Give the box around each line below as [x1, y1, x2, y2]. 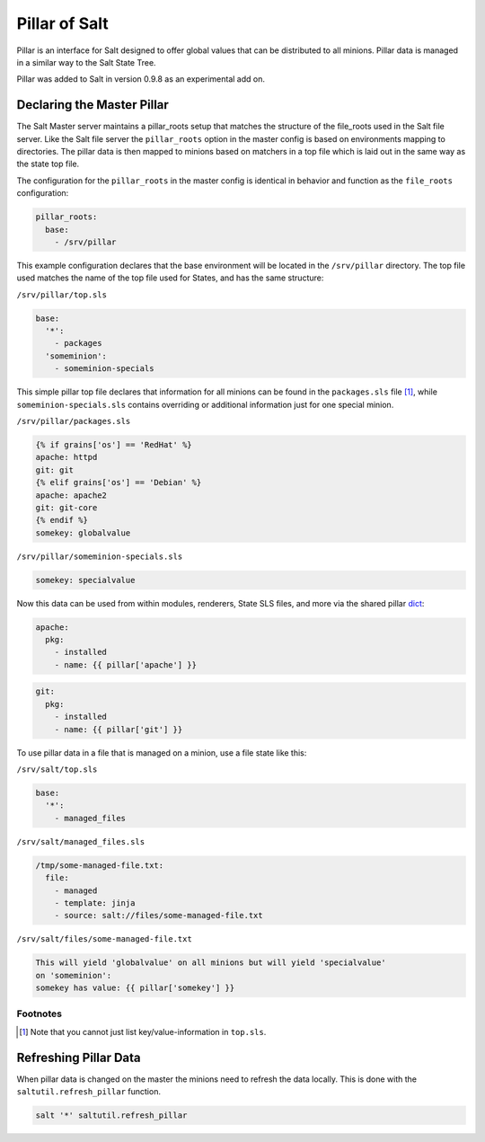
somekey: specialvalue [35, 575, 136, 585]
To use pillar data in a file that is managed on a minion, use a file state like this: [16, 747, 307, 758]
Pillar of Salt [16, 13, 109, 33]
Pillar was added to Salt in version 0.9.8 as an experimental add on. [16, 74, 265, 84]
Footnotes [16, 1007, 63, 1020]
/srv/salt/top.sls [16, 764, 98, 775]
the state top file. [16, 158, 80, 170]
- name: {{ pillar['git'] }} [54, 724, 183, 734]
